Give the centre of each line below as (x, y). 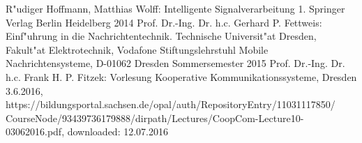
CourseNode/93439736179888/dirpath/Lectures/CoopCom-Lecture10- (155, 118)
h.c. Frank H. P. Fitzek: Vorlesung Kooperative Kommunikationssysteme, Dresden (181, 76)
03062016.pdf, (35, 131)
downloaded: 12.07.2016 (118, 131)
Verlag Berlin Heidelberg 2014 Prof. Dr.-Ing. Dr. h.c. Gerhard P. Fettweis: (164, 22)
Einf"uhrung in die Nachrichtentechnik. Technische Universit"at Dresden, (161, 36)
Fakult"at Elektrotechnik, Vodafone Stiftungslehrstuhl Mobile (137, 49)
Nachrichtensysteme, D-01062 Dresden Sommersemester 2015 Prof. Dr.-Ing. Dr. (175, 63)
